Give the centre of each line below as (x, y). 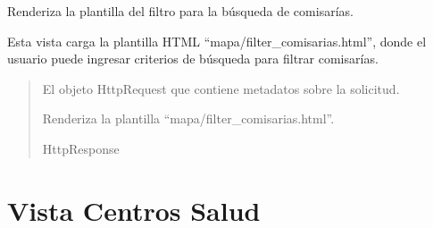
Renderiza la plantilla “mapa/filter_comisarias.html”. (188, 118)
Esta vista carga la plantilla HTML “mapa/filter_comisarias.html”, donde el (217, 41)
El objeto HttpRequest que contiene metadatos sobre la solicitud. (221, 88)
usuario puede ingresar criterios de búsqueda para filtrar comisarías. (193, 59)
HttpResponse (81, 148)
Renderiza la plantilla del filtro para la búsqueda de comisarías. (180, 11)
